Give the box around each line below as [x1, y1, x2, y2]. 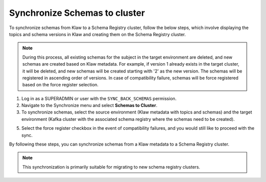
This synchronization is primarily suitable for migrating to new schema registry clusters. [22, 164, 200, 170]
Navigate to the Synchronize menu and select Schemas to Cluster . [21, 103, 158, 109]
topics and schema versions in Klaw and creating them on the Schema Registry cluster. [9, 31, 186, 37]
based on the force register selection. [22, 82, 99, 88]
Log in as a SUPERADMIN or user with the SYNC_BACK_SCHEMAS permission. [21, 95, 177, 101]
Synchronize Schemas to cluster [9, 7, 145, 18]
